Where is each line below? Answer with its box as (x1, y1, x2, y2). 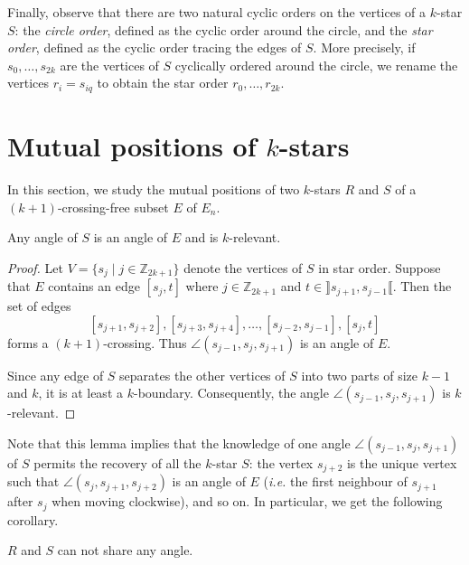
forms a (7, 333, 49, 352)
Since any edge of (7, 365, 104, 384)
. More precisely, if (313, 38, 416, 57)
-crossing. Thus (103, 333, 187, 352)
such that (7, 472, 60, 491)
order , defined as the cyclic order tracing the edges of (7, 38, 302, 57)
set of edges (7, 297, 71, 315)
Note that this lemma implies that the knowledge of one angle (7, 433, 351, 452)
